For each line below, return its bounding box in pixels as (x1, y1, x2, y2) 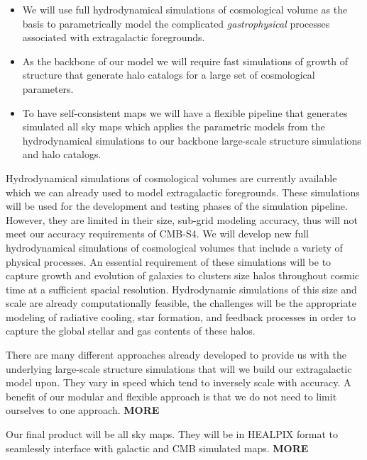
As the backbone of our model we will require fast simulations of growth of (22, 53, 348, 68)
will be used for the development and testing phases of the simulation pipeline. (6, 198, 348, 213)
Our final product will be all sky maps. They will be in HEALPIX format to (6, 427, 338, 442)
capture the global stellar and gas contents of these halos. (6, 323, 256, 338)
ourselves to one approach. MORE (6, 403, 160, 417)
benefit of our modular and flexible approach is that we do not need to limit (6, 388, 337, 403)
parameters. (22, 81, 74, 96)
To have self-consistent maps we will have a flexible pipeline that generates (22, 105, 348, 120)
